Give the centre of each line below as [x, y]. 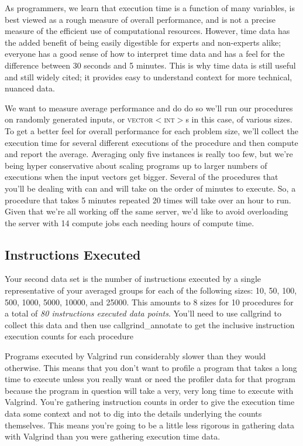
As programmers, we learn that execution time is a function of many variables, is [150, 8]
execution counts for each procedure [69, 336]
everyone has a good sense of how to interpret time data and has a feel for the [145, 54]
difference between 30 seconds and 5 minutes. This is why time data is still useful [150, 65]
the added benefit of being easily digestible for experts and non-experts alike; [143, 42]
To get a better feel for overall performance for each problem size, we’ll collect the [151, 130]
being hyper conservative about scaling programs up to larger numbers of [136, 165]
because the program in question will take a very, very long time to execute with [149, 390]
